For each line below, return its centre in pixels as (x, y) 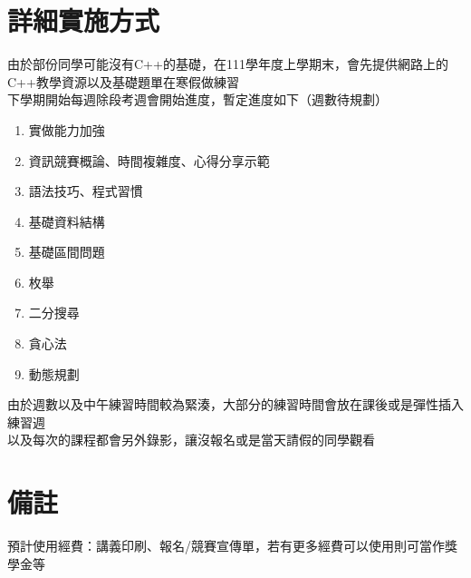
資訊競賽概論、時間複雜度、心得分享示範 (149, 160)
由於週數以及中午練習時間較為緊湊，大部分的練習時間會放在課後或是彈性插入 (235, 404)
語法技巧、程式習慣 (86, 191)
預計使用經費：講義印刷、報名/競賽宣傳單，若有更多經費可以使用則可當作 (226, 546)
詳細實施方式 (84, 20)
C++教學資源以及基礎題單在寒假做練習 (123, 81)
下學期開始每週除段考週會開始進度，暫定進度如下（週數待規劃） (197, 99)
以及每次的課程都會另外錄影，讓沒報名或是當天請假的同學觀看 (191, 440)
